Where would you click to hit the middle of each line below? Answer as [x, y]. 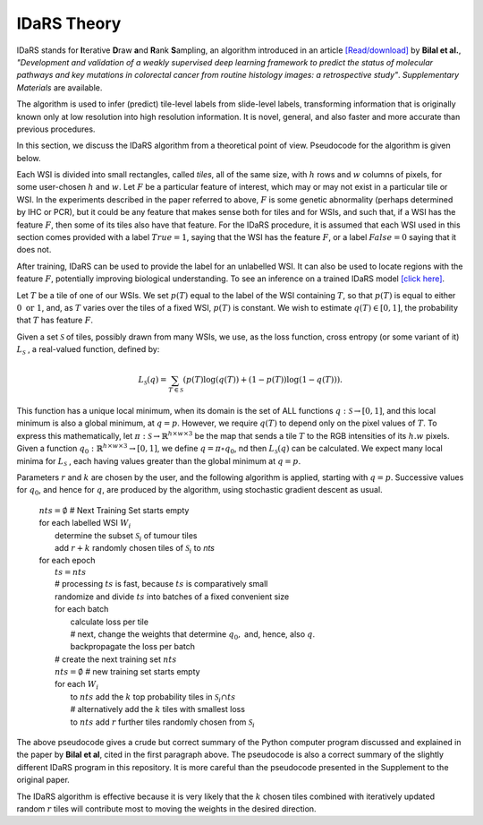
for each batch [82, 609]
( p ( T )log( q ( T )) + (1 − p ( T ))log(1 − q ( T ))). [263, 380]
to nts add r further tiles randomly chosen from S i [162, 723]
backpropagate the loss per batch [133, 647]
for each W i [77, 685]
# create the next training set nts [116, 659]
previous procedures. [56, 129]
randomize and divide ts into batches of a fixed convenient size [172, 597]
